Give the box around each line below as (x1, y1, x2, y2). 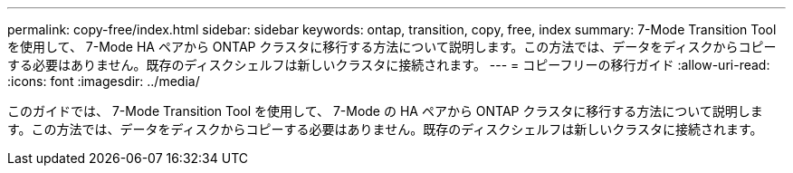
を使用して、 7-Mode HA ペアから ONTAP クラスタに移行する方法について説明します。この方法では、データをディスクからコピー (7, 39, 777, 54)
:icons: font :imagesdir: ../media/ (7, 73, 200, 89)
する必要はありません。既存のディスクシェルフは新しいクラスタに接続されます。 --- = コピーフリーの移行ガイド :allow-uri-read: (7, 57, 770, 72)
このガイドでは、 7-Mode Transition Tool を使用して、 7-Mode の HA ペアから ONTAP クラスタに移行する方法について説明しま (7, 103, 763, 119)
